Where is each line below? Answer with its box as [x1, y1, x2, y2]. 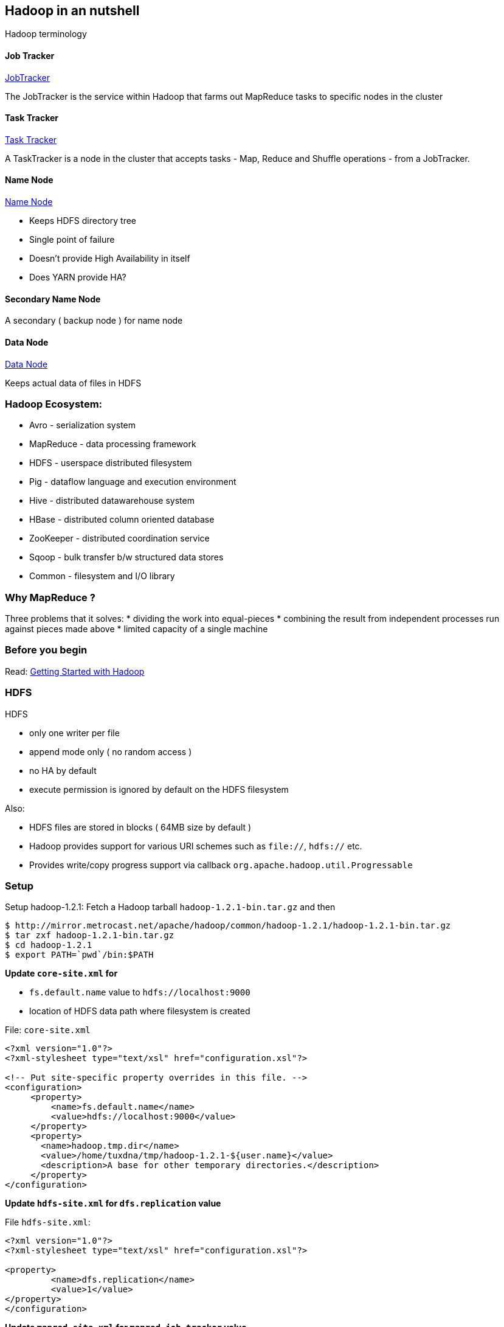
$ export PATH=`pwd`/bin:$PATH [5, 950, 154, 960]
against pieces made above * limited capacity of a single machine [5, 624, 268, 635]
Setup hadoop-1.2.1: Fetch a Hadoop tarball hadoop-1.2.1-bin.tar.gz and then [5, 902, 336, 913]
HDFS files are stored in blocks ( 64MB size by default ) [29, 821, 252, 832]
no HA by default [29, 765, 97, 776]
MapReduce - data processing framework [29, 439, 196, 450]
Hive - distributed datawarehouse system [29, 495, 195, 506]
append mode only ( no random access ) [29, 746, 192, 757]
